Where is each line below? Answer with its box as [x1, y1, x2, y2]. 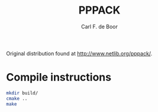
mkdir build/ [6, 90, 38, 96]
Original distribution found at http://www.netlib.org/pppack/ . [6, 50, 153, 57]
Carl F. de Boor [80, 23, 118, 30]
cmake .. [6, 95, 28, 101]
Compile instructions [6, 71, 111, 84]
